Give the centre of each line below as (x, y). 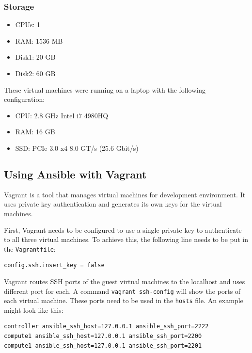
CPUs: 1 (28, 24)
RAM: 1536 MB (39, 40)
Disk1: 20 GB (35, 57)
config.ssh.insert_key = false (54, 265)
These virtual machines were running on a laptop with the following (105, 89)
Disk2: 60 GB (35, 73)
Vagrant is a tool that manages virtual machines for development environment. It (125, 194)
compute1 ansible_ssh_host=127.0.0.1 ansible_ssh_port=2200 (103, 336)
